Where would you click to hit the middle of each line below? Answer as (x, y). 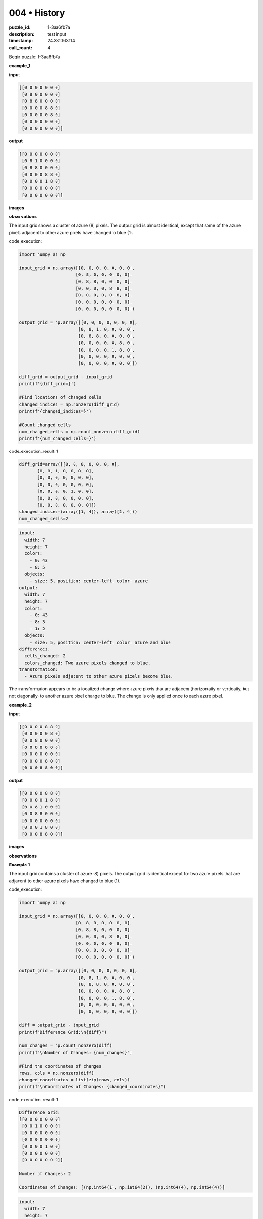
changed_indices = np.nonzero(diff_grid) (69, 404)
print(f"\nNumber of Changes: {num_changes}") (76, 1052)
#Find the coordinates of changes (60, 1066)
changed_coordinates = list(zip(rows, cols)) (75, 1080)
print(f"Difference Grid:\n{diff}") (63, 1032)
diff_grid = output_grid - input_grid (66, 377)
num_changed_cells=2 (44, 519)
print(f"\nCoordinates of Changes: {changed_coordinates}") (93, 1087)
